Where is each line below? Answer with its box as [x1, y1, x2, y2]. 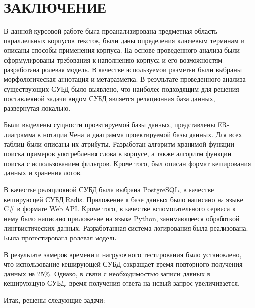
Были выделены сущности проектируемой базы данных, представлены [4, 119, 215, 130]
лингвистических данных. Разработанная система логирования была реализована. [4, 223, 248, 233]
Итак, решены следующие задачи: [4, 294, 105, 305]
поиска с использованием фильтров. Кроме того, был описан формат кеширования [4, 158, 251, 168]
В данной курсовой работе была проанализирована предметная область [4, 26, 217, 36]
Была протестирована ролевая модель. [4, 233, 118, 242]
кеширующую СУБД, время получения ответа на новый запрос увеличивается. [4, 278, 240, 288]
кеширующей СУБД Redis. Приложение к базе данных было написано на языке [4, 194, 243, 204]
